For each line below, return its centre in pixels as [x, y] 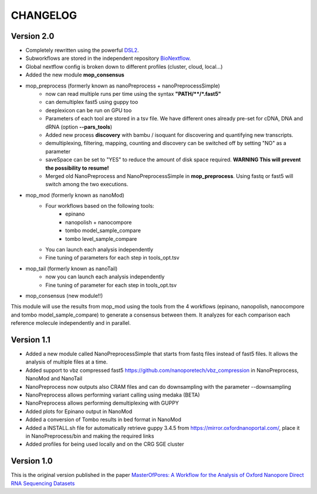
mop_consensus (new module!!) [64, 296]
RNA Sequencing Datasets [43, 483]
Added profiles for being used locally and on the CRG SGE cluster [105, 444]
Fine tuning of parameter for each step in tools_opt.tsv [111, 285]
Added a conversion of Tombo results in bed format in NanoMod [103, 419]
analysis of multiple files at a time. [67, 362]
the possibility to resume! [77, 168]
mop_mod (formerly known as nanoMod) [75, 195]
